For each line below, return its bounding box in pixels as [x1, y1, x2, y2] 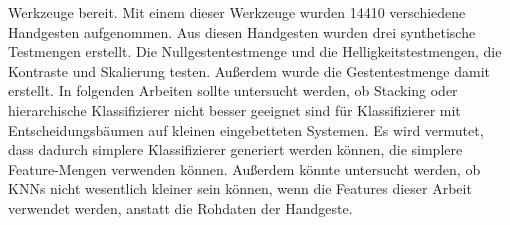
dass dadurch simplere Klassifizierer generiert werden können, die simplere [8, 139, 463, 160]
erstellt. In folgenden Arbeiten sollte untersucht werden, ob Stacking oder [8, 80, 458, 101]
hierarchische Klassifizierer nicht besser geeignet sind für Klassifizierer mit [8, 99, 461, 120]
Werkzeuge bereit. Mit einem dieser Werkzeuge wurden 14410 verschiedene [8, 2, 466, 22]
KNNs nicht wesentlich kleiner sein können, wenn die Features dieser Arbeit [8, 178, 472, 199]
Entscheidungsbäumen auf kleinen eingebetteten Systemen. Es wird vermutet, [8, 119, 484, 140]
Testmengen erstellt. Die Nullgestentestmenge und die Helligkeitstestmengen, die [8, 41, 502, 62]
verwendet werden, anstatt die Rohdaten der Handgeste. [8, 197, 353, 218]
